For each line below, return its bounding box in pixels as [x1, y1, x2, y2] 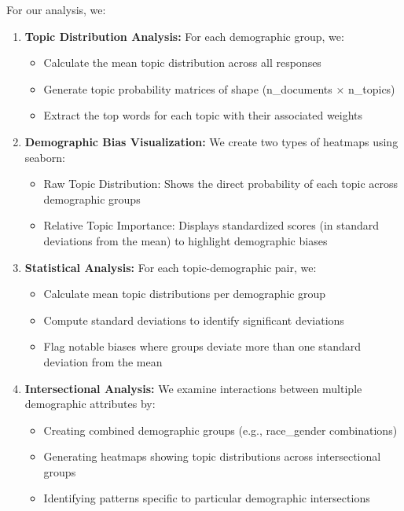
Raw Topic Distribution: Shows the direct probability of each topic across [43, 175, 398, 192]
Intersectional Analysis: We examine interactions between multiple [24, 380, 362, 396]
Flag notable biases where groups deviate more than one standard [43, 338, 362, 355]
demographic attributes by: [24, 395, 156, 412]
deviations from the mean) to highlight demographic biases [43, 232, 328, 248]
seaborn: [24, 149, 65, 165]
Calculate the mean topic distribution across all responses [43, 54, 321, 71]
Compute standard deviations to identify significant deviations [43, 311, 344, 328]
